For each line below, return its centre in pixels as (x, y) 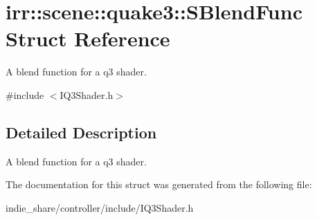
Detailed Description (81, 132)
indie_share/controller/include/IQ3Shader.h (100, 207)
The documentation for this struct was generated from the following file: (159, 184)
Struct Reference (88, 38)
